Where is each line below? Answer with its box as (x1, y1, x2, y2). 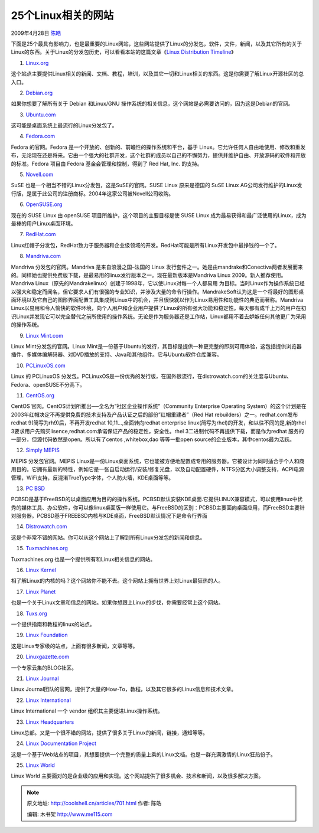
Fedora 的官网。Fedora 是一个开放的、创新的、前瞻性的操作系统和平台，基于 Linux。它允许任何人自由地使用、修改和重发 (11, 143, 306, 151)
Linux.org (25, 59, 49, 66)
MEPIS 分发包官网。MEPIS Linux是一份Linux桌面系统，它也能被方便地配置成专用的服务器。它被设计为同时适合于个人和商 (11, 458, 305, 465)
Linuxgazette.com (25, 653, 70, 661)
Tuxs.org (25, 610, 47, 617)
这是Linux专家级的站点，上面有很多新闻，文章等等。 (11, 642, 138, 649)
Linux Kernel (25, 567, 56, 574)
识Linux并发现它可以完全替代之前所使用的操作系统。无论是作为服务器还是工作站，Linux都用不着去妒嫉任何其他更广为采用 (11, 313, 307, 320)
